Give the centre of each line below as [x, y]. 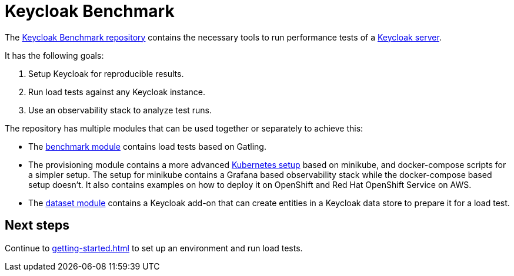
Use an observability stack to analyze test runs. [120, 110]
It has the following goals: [54, 55]
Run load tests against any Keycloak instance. [117, 92]
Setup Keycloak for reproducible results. [106, 73]
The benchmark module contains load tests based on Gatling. [147, 146]
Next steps [37, 225]
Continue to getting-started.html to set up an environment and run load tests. [154, 248]
